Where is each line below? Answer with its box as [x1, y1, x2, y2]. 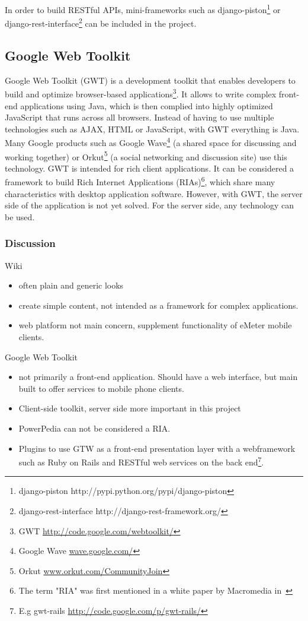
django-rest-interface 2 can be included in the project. [5, 15, 197, 29]
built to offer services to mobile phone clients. [18, 382, 184, 394]
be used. [5, 210, 35, 223]
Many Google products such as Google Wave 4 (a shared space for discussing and [5, 135, 297, 148]
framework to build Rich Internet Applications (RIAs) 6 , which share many [5, 174, 275, 188]
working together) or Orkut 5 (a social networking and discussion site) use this [5, 148, 287, 163]
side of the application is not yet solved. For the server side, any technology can [5, 199, 294, 211]
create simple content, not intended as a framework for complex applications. [18, 299, 299, 311]
